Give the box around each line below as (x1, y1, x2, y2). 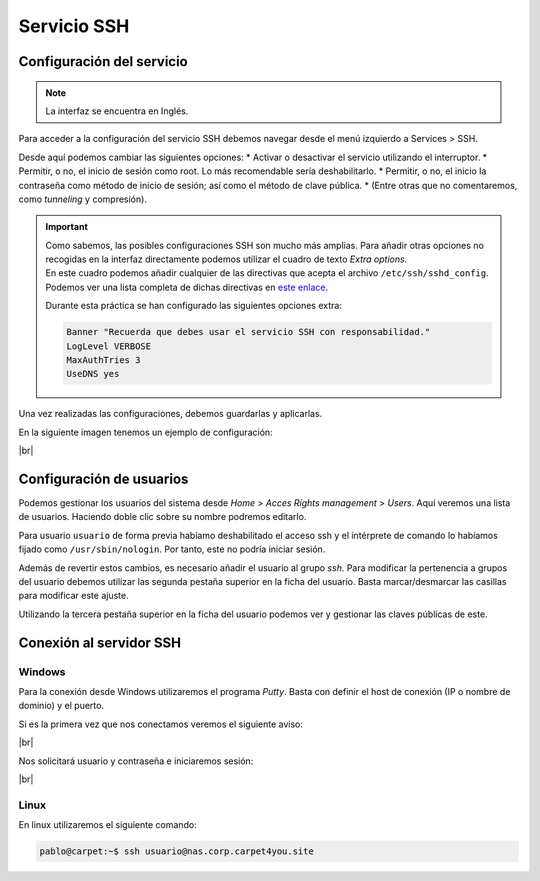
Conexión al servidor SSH (18, 634, 182, 651)
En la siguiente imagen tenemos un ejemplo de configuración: (18, 426, 274, 438)
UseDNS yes (66, 368, 120, 380)
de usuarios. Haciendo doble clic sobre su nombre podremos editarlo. (18, 511, 307, 523)
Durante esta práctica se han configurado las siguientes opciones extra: (45, 300, 342, 312)
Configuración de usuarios (18, 470, 189, 487)
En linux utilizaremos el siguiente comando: (18, 819, 197, 831)
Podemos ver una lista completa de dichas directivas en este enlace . (45, 281, 329, 293)
